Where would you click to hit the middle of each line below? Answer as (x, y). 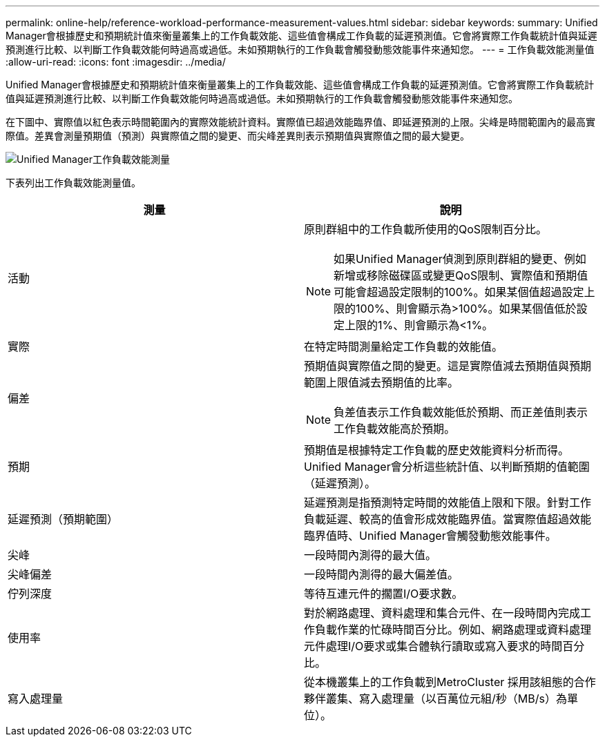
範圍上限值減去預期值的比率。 (382, 382)
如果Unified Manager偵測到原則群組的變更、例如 (460, 259)
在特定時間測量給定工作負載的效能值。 (404, 346)
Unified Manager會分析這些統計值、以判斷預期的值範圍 (447, 467)
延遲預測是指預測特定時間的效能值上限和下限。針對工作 (448, 502)
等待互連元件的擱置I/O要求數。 (384, 594)
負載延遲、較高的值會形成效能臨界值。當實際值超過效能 (448, 519)
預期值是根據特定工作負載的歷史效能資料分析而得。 (437, 450)
